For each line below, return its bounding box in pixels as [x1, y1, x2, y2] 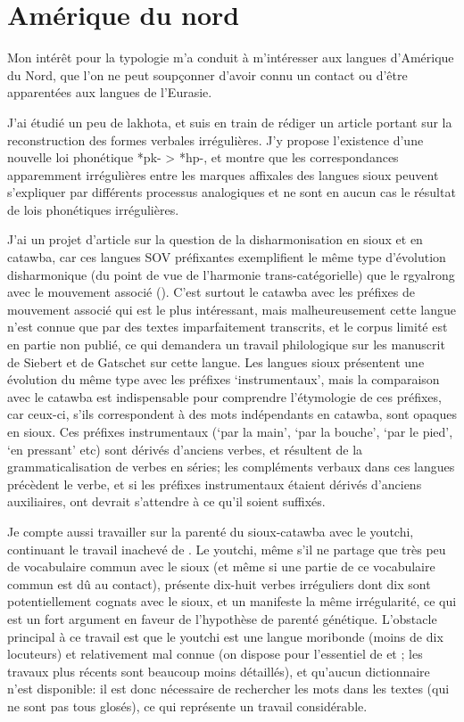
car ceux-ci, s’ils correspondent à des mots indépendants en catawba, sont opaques [7, 405, 457, 423]
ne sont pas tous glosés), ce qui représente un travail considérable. [7, 696, 368, 715]
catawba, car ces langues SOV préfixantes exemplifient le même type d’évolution [7, 248, 446, 267]
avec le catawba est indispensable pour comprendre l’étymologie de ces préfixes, [7, 387, 442, 406]
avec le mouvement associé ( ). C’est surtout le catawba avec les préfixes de [7, 283, 415, 301]
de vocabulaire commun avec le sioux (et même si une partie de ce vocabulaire [7, 557, 435, 576]
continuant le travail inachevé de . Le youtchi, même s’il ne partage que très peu [7, 539, 446, 558]
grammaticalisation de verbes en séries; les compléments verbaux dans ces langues [7, 457, 455, 476]
